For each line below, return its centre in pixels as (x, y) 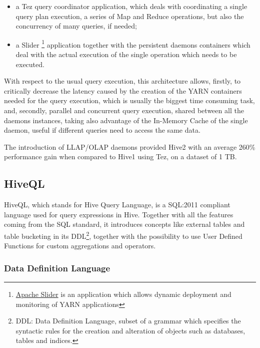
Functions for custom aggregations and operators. (80, 246)
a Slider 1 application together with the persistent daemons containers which (133, 44)
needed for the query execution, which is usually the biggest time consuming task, (129, 100)
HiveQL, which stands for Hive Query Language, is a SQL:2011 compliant (117, 205)
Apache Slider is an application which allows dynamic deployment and (123, 294)
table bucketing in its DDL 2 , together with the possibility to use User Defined (123, 235)
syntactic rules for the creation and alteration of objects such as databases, (130, 330)
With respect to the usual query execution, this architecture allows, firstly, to (122, 81)
